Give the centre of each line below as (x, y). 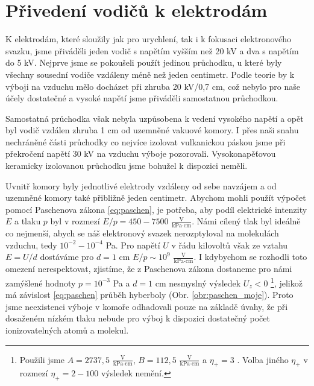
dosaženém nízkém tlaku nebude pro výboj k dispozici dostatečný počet (138, 318)
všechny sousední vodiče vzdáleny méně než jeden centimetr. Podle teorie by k (150, 74)
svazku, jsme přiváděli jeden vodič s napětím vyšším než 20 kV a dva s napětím (152, 50)
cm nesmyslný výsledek (198, 283)
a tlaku (28, 221)
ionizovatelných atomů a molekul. (67, 330)
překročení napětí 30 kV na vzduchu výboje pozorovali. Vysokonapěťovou (141, 153)
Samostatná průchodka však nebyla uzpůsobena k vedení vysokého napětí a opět (155, 118)
